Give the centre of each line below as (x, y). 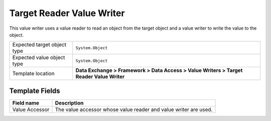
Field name (26, 103)
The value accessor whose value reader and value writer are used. (134, 109)
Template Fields (35, 91)
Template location (33, 74)
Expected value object (39, 58)
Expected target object (39, 45)
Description (69, 103)
